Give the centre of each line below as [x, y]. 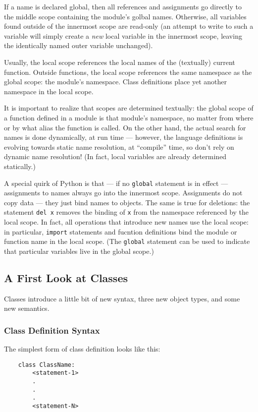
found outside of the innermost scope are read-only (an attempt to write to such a [129, 26]
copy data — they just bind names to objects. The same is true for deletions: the [127, 202]
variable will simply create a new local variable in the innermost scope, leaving [123, 35]
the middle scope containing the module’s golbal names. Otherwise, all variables [125, 16]
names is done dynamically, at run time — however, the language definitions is [124, 137]
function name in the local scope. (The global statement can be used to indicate [127, 241]
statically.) [20, 166]
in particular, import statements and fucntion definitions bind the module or [121, 231]
